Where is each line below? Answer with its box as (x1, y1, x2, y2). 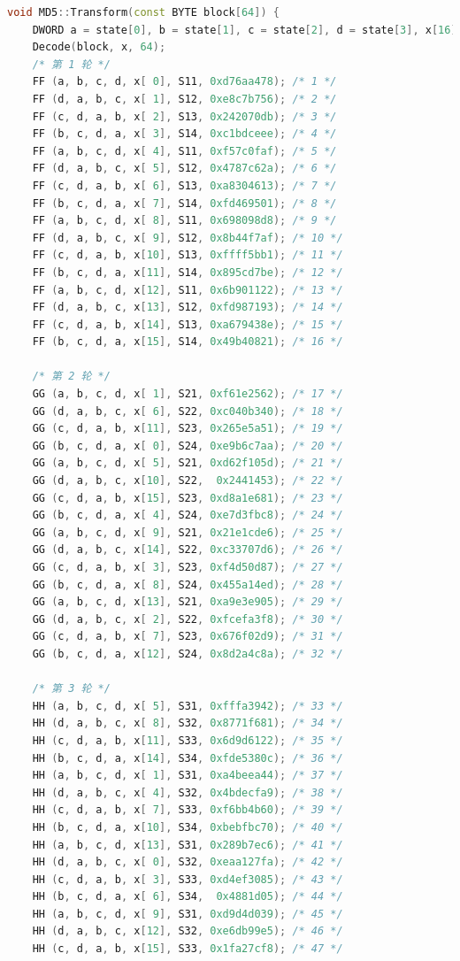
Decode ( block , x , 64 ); (32, 41, 166, 54)
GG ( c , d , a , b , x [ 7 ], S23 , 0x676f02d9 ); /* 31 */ (32, 630, 343, 643)
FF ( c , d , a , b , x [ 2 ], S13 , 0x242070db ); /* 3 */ (32, 110, 337, 123)
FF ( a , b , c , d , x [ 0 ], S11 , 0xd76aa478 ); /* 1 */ (32, 75, 337, 88)
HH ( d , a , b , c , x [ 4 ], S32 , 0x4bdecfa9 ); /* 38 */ (32, 786, 343, 799)
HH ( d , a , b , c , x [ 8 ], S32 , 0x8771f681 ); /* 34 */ (32, 717, 343, 730)
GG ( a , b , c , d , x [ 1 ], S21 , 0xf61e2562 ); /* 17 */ (32, 388, 343, 401)
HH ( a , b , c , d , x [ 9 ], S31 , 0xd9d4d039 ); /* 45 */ (32, 907, 343, 920)
